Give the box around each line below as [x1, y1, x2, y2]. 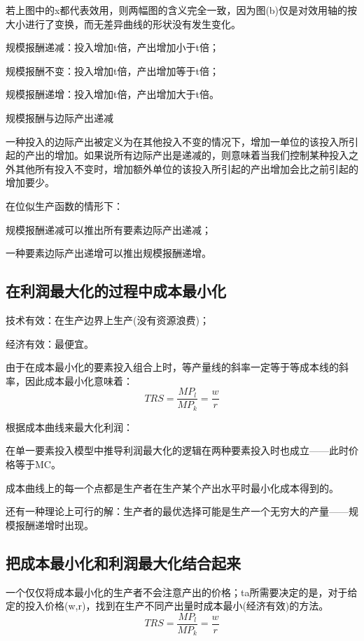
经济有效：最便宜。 [6, 336, 94, 351]
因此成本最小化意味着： [24, 373, 133, 388]
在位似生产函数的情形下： [6, 198, 123, 213]
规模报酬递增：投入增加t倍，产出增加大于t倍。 [6, 87, 219, 101]
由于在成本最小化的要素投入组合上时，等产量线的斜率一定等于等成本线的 [6, 360, 339, 374]
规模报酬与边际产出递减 [6, 110, 113, 125]
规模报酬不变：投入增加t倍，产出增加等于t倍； [6, 63, 219, 78]
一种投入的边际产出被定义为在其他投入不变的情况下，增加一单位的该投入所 [6, 134, 349, 148]
